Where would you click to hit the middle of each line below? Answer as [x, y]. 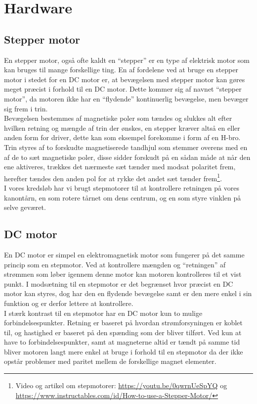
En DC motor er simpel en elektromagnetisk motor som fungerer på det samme [124, 254]
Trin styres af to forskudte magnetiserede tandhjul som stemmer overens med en [126, 147]
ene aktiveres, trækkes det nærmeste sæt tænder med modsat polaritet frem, [120, 167]
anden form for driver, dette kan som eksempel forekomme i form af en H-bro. [122, 137]
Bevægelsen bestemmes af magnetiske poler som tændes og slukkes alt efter [118, 118]
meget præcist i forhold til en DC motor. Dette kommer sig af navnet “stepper [123, 89]
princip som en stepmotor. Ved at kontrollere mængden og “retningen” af [115, 264]
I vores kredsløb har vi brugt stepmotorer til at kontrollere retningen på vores [122, 187]
